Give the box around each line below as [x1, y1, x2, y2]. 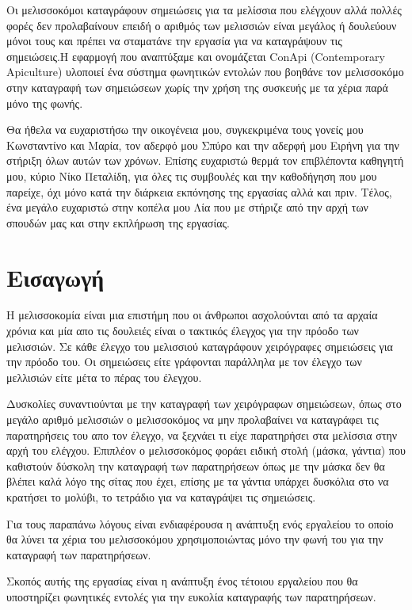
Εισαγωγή [6, 261, 105, 293]
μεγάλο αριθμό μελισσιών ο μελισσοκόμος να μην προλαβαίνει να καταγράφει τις [6, 411, 379, 427]
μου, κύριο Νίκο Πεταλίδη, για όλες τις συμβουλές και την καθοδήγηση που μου [6, 167, 377, 184]
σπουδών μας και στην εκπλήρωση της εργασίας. [6, 214, 230, 231]
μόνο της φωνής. [6, 94, 83, 111]
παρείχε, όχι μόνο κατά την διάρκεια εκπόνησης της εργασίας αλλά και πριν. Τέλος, [6, 183, 392, 200]
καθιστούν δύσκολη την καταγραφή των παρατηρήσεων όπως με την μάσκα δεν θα [6, 457, 385, 474]
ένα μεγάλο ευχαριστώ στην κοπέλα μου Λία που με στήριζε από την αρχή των [6, 199, 368, 215]
